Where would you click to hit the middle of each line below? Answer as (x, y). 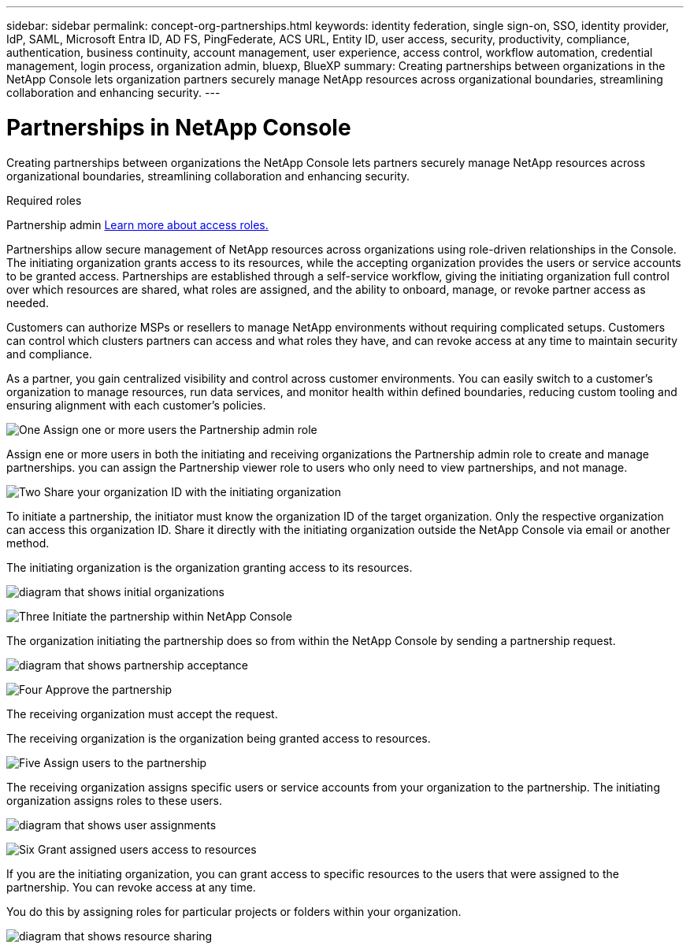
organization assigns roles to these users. (115, 800)
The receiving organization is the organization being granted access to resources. (219, 738)
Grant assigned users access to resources (147, 849)
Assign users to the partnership (125, 762)
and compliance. (49, 354)
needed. (28, 302)
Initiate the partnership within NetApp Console (172, 616)
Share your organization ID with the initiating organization (192, 491)
